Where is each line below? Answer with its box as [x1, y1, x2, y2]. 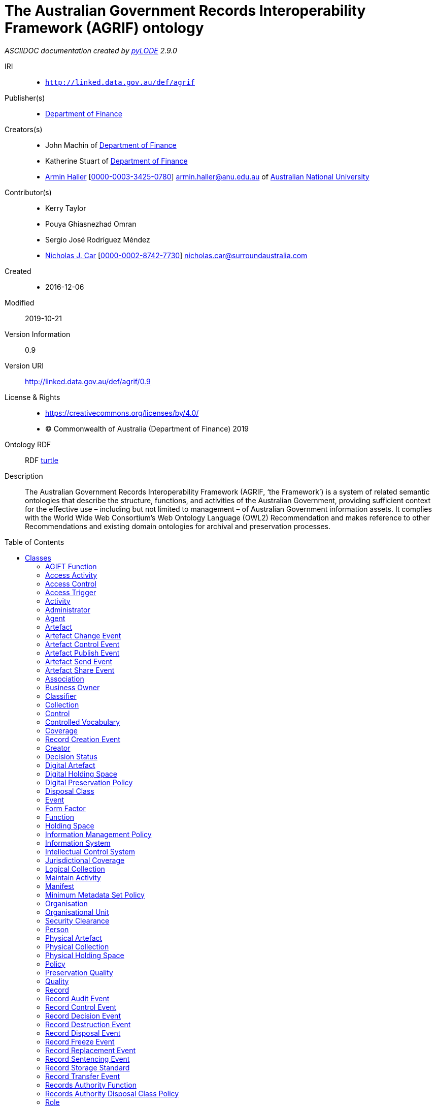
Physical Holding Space [45, 950, 124, 960]
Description [5, 471, 43, 480]
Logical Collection [45, 864, 105, 873]
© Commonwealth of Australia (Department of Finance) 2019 [45, 424, 249, 433]
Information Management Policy [45, 829, 152, 839]
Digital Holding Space [45, 769, 117, 778]
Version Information [5, 329, 71, 338]
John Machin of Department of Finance [45, 140, 177, 149]
